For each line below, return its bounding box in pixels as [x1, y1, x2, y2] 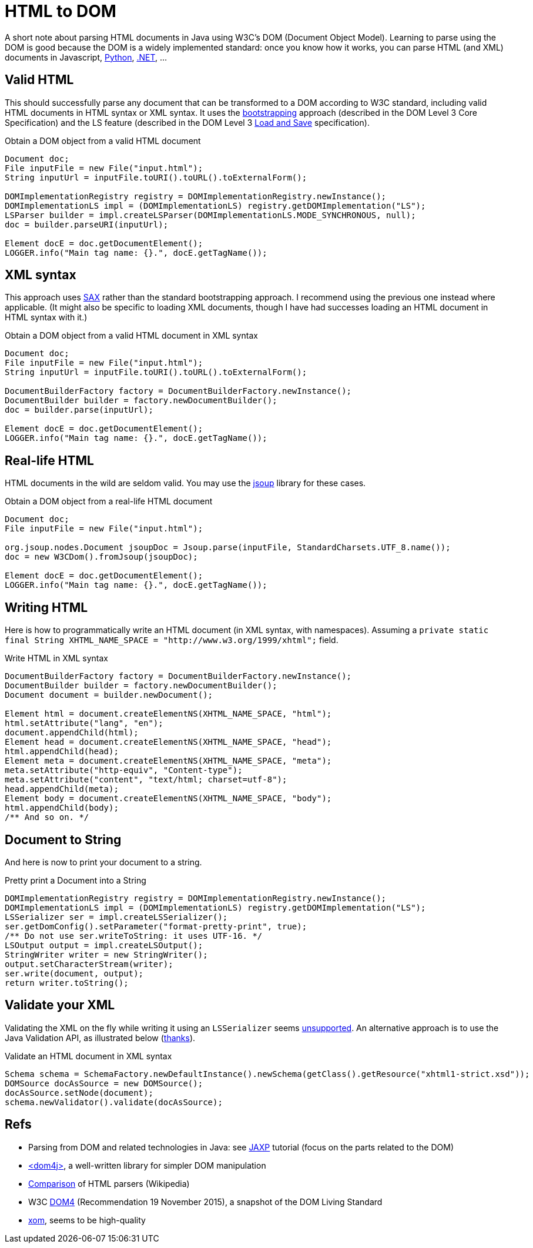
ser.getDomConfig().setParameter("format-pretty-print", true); [5, 921, 307, 931]
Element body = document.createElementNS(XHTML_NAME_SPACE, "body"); [5, 794, 332, 804]
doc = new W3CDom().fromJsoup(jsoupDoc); [5, 552, 198, 562]
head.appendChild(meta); [5, 784, 119, 794]
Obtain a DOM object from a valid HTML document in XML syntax [5, 330, 258, 341]
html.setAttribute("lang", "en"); [5, 718, 163, 728]
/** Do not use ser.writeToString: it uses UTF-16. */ [5, 931, 263, 941]
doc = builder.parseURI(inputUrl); [5, 219, 169, 229]
